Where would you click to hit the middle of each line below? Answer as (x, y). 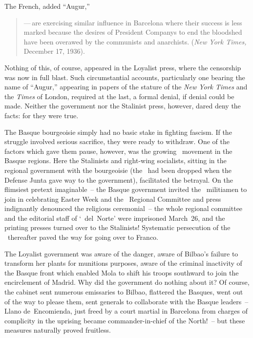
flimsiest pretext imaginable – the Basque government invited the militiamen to (126, 189)
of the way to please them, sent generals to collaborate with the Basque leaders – (126, 301)
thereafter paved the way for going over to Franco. (83, 237)
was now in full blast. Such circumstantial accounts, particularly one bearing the (125, 77)
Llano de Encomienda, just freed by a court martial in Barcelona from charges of (126, 311)
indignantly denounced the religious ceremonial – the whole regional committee (124, 208)
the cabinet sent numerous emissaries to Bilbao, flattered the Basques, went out (124, 292)
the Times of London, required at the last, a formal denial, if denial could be (119, 96)
